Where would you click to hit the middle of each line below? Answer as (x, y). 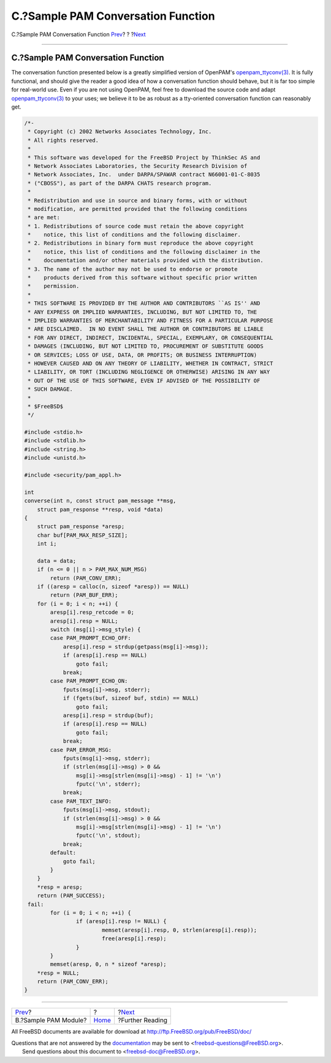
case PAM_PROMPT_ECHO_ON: (89, 681)
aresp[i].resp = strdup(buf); (108, 715)
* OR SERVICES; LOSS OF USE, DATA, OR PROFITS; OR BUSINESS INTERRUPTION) (143, 355)
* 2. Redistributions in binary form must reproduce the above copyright (141, 243)
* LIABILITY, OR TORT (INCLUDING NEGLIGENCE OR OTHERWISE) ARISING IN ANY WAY (149, 372)
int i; (47, 544)
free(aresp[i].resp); (134, 939)
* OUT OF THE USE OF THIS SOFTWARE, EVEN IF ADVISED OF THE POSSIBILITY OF (144, 381)
